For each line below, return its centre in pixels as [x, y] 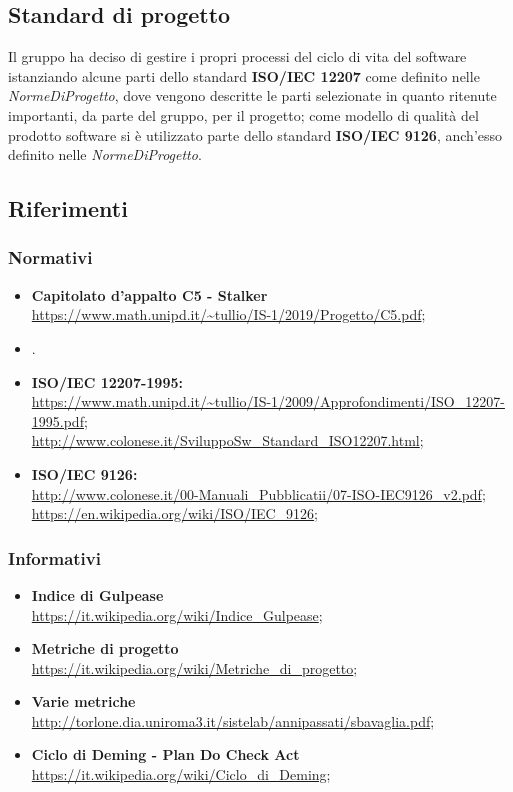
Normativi [50, 257]
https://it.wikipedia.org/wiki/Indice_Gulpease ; [177, 614]
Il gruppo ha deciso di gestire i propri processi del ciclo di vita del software [237, 56]
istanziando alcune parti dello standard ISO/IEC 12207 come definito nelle [244, 75]
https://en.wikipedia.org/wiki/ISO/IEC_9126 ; [175, 513]
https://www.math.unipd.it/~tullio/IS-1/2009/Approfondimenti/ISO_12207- [268, 401]
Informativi [54, 557]
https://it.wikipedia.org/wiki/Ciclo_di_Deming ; [181, 774]
